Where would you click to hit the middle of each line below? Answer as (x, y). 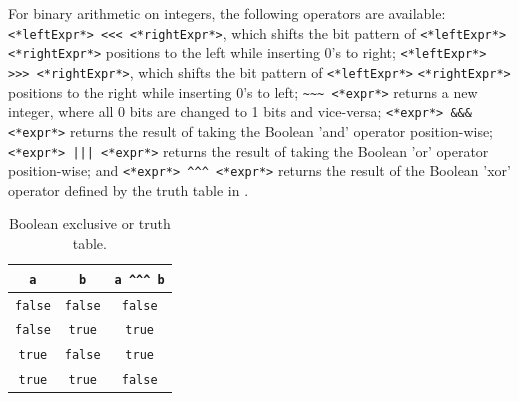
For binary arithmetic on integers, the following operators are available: (227, 13)
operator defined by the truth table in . (128, 189)
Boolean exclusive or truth (89, 223)
